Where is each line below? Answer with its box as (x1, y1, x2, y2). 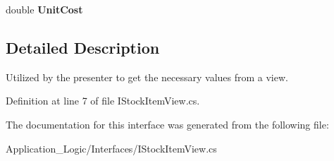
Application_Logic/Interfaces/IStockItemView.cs (6, 141, 217, 155)
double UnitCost (6, 2, 83, 16)
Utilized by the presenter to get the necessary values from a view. (6, 69, 288, 84)
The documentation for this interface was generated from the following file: (6, 117, 329, 131)
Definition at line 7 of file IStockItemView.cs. (6, 93, 200, 108)
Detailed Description (6, 36, 160, 58)
